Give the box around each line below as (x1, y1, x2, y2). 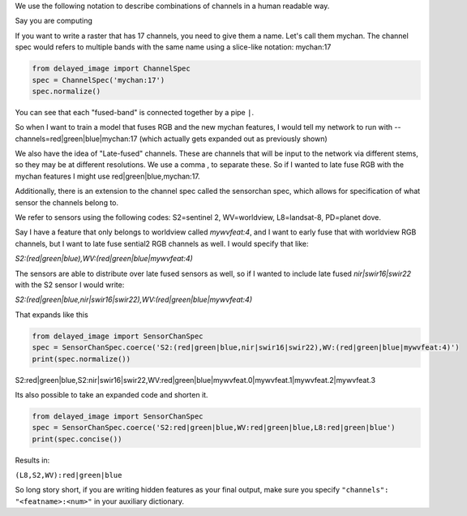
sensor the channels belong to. (15, 197, 119, 207)
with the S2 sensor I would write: (15, 280, 125, 290)
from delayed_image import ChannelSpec (32, 64, 191, 73)
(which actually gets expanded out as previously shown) (139, 134, 328, 144)
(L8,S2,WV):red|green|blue (15, 471, 122, 480)
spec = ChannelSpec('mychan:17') (32, 75, 165, 84)
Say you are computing (15, 16, 92, 26)
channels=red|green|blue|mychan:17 (15, 134, 138, 144)
